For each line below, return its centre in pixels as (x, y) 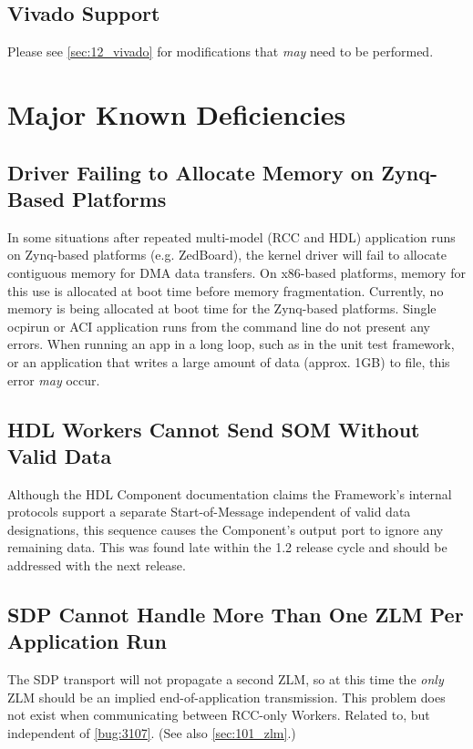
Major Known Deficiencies (177, 113)
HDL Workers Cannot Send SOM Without (214, 429)
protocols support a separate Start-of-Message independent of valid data (209, 512)
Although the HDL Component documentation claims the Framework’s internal (230, 493)
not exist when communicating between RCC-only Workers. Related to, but (219, 715)
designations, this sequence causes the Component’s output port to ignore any (226, 529)
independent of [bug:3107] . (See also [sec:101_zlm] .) (152, 733)
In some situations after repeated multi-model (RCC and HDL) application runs (231, 236)
